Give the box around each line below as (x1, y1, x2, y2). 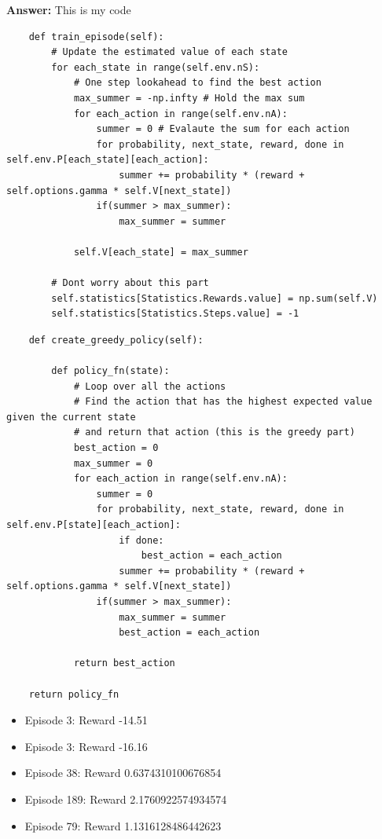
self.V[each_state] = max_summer (73, 246, 248, 258)
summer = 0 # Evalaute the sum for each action (96, 123, 350, 135)
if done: (119, 534, 164, 546)
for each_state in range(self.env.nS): (51, 61, 260, 73)
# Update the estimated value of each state (51, 46, 288, 58)
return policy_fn (28, 688, 119, 700)
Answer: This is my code (6, 2, 131, 17)
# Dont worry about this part (51, 277, 209, 289)
